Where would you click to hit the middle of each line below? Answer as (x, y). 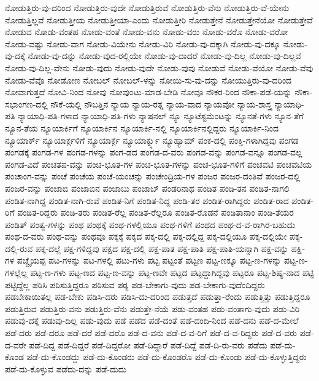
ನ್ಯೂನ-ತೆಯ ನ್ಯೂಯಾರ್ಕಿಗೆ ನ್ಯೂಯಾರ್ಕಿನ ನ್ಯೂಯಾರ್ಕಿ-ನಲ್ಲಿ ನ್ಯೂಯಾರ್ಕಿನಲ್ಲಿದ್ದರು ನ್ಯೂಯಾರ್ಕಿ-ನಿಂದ (142, 128)
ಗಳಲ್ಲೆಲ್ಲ (16, 273)
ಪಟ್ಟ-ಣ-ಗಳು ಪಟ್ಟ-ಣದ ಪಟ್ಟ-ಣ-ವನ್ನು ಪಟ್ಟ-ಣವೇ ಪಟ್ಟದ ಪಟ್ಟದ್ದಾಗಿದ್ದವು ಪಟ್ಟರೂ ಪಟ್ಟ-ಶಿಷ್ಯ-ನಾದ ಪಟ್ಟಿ (172, 273)
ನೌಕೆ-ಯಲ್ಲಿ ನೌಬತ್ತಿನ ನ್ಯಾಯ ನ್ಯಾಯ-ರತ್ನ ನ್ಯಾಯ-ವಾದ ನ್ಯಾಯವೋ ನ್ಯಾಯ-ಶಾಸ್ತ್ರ (161, 104)
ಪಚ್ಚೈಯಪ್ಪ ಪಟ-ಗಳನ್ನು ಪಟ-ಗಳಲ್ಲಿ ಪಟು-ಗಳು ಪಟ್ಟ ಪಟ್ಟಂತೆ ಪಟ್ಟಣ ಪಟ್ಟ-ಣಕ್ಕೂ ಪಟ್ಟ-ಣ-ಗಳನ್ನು (149, 260)
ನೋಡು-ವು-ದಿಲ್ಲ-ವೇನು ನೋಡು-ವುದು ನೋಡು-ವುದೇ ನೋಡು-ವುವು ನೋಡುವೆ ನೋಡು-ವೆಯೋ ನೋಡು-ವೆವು (159, 67)
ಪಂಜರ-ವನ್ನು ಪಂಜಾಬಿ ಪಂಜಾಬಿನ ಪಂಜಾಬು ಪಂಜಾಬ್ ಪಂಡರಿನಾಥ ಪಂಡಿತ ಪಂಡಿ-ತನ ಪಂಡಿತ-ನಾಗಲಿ (147, 188)
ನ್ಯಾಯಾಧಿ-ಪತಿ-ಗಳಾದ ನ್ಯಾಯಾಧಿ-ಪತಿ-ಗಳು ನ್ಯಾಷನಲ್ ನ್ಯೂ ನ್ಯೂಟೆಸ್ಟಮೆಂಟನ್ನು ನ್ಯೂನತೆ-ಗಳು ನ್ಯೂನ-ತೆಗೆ (161, 116)
